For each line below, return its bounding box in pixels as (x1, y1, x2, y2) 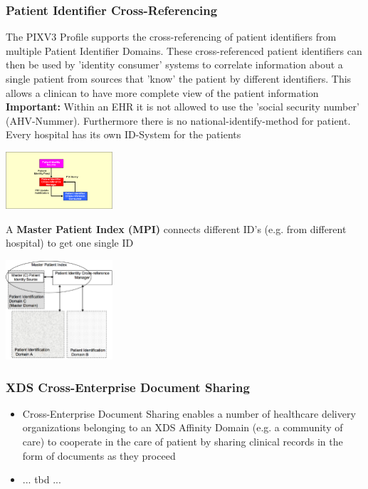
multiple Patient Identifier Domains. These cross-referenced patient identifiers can (6, 43, 362, 58)
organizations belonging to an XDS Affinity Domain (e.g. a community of (22, 420, 343, 435)
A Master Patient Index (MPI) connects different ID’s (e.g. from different (6, 221, 347, 236)
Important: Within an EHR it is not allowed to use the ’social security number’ (6, 99, 359, 114)
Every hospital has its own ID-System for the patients (6, 127, 241, 142)
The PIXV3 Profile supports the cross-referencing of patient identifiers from (6, 29, 337, 44)
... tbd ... (22, 472, 61, 487)
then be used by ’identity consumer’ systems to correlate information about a (6, 57, 343, 72)
